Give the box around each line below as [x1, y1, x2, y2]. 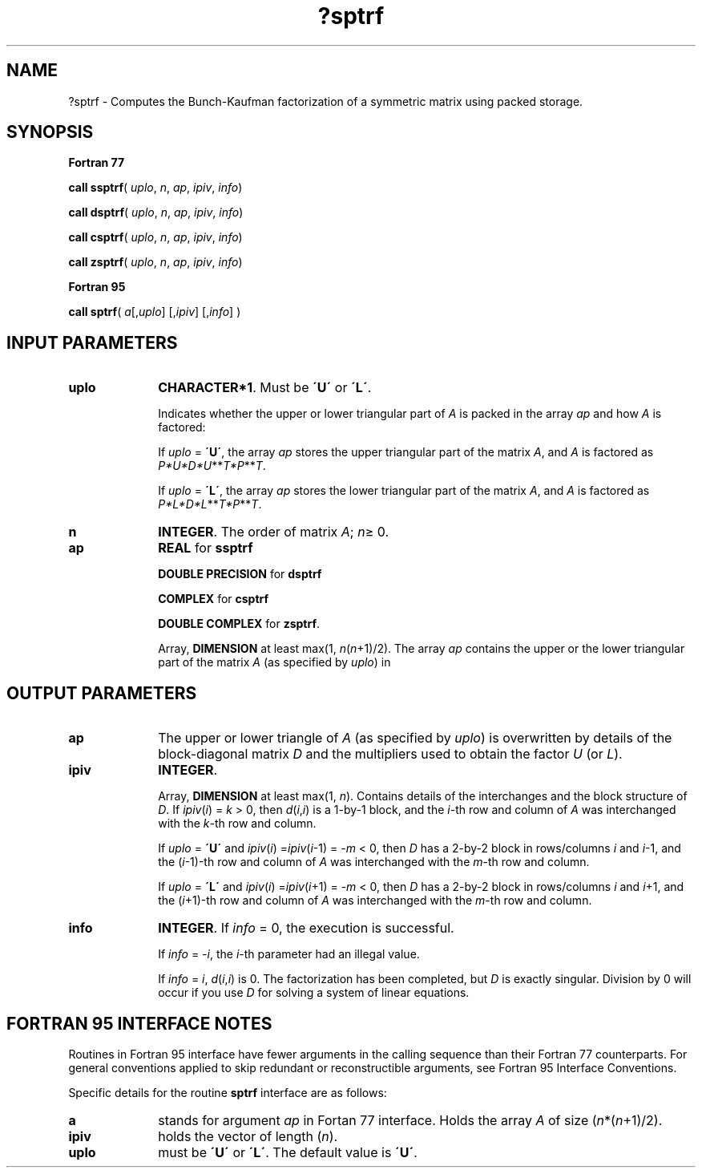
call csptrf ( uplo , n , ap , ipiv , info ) [68, 230, 243, 245]
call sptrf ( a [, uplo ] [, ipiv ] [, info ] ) [68, 305, 241, 319]
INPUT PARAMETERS [6, 332, 178, 353]
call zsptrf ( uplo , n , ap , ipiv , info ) [68, 255, 243, 269]
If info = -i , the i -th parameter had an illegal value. [158, 947, 420, 961]
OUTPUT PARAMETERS [6, 682, 197, 703]
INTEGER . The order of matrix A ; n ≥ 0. [158, 524, 389, 540]
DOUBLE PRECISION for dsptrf [158, 567, 322, 581]
